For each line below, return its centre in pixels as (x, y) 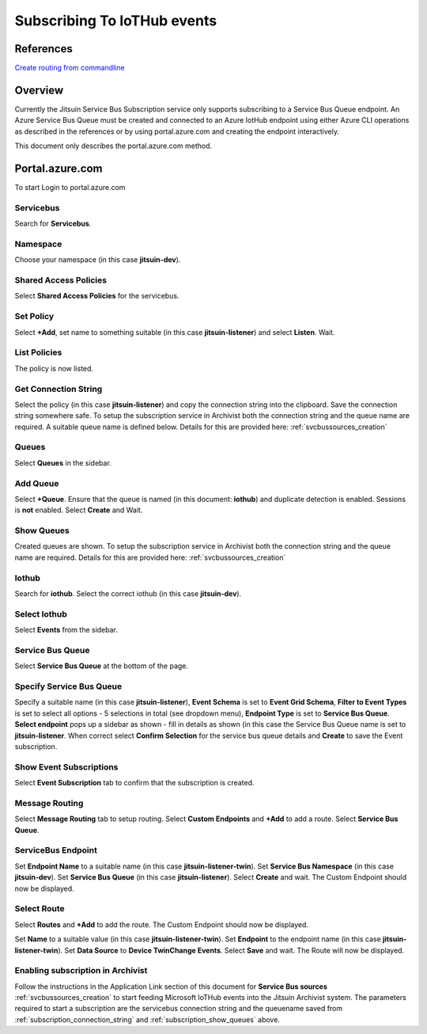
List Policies (38, 352)
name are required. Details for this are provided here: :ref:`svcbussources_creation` (150, 557)
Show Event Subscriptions (66, 766)
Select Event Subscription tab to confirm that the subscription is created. (134, 783)
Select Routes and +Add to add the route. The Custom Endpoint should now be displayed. (161, 924)
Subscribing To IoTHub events (116, 21)
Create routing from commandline (70, 68)
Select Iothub (41, 614)
